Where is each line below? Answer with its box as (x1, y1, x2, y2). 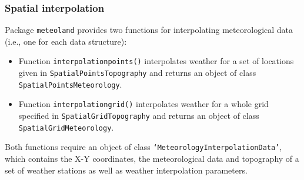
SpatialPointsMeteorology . (18, 78, 122, 90)
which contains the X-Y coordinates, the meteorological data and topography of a (5, 152, 299, 165)
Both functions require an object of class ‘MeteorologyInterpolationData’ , (5, 141, 282, 153)
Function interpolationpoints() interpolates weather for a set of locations (18, 55, 294, 67)
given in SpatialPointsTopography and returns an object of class (18, 66, 256, 79)
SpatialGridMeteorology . (18, 121, 114, 133)
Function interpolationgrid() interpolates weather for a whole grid (18, 98, 269, 110)
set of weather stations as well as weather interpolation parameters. (5, 164, 248, 176)
